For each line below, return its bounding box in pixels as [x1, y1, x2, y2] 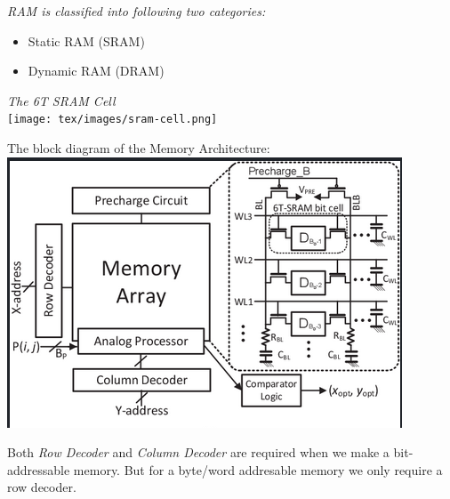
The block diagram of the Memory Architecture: [7, 139, 270, 157]
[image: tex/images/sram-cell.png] [7, 113, 218, 126]
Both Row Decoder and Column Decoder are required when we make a [7, 443, 390, 462]
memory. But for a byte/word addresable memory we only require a [73, 460, 443, 479]
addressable [7, 460, 70, 479]
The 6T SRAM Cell [7, 91, 116, 109]
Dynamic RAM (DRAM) [28, 61, 165, 80]
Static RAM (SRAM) [28, 31, 145, 50]
